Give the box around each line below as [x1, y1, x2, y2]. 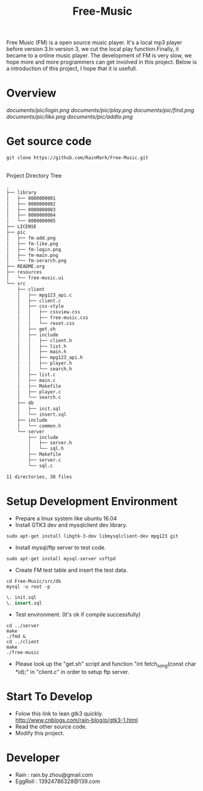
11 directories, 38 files [6, 473, 72, 480]
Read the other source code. [15, 723, 87, 730]
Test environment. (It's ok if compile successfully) [15, 611, 141, 618]
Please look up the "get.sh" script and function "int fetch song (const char [15, 660, 196, 669]
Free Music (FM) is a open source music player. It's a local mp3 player [6, 39, 182, 47]
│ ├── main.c [17, 377, 56, 383]
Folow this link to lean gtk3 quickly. [15, 710, 104, 718]
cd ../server [6, 623, 40, 629]
